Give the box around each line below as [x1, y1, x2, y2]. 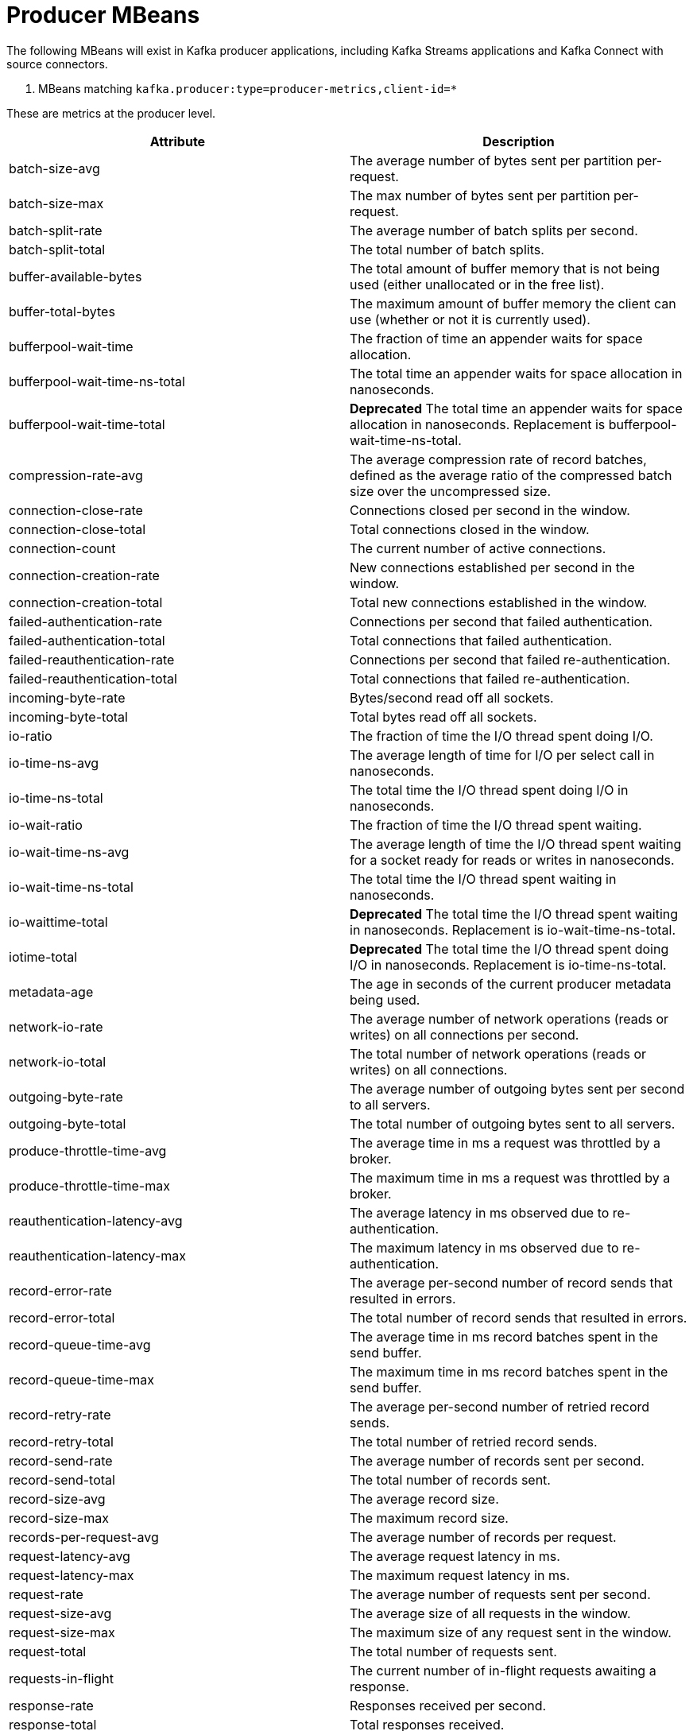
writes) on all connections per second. [350, 1026, 579, 1043]
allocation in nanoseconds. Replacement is [350, 416, 606, 432]
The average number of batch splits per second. [350, 222, 638, 238]
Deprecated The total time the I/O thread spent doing [350, 940, 669, 957]
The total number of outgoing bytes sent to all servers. [350, 1115, 676, 1132]
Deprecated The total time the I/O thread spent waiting [350, 905, 679, 922]
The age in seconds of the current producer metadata [350, 975, 672, 992]
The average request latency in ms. [350, 1547, 560, 1564]
